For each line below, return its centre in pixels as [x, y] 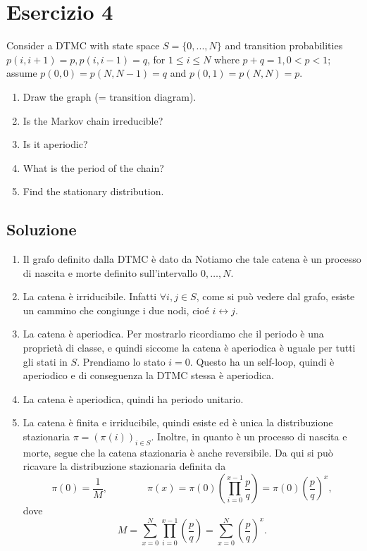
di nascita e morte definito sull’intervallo [110, 272]
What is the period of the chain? [93, 167]
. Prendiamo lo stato [121, 361]
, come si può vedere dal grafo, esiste [275, 296]
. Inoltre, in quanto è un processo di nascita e [249, 437]
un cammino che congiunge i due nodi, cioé [116, 310]
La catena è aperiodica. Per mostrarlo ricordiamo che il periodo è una [173, 334]
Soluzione [42, 229]
